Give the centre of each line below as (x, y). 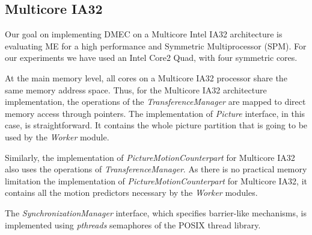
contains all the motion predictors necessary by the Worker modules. (131, 193)
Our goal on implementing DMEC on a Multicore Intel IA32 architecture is (144, 34)
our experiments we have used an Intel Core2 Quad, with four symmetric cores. (151, 58)
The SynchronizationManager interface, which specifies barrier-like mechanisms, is (156, 212)
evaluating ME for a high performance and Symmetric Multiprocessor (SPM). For (156, 45)
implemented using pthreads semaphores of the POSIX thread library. (133, 224)
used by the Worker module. (57, 136)
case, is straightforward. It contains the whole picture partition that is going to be (156, 125)
